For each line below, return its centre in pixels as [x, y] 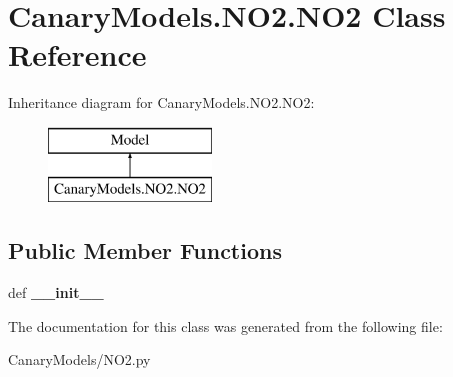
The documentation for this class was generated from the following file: [225, 325]
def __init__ [56, 292]
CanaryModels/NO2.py [79, 359]
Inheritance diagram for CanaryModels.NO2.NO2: [161, 102]
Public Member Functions [145, 250]
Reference [77, 54]
